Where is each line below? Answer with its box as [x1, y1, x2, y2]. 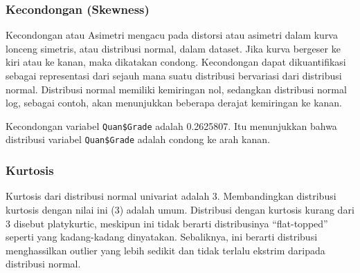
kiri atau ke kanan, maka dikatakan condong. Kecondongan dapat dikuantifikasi [6, 55, 346, 69]
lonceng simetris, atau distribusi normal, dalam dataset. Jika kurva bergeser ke [6, 41, 341, 55]
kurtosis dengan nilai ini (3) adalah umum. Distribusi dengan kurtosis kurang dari [6, 202, 354, 216]
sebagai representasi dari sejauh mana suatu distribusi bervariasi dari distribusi [6, 68, 342, 82]
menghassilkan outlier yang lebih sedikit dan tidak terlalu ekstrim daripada [6, 243, 325, 257]
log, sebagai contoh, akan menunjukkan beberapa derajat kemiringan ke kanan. [6, 95, 342, 110]
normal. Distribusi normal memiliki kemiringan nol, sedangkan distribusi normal [6, 82, 347, 96]
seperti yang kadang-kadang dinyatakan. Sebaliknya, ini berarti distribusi [6, 229, 318, 244]
